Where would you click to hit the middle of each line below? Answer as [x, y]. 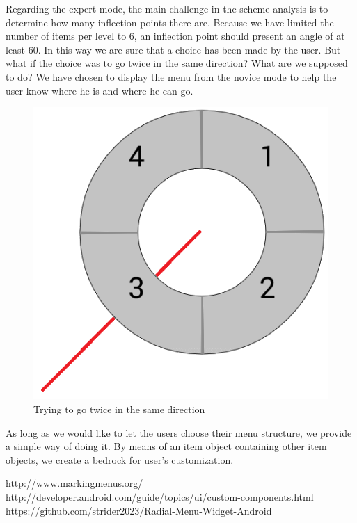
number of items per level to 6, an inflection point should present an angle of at [175, 36]
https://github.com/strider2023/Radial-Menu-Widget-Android [139, 510]
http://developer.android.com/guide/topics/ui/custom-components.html [160, 497]
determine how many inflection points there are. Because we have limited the [170, 22]
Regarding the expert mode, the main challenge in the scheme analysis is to [167, 8]
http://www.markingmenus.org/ [74, 483]
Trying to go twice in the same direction [119, 409]
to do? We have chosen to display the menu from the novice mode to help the [171, 76]
